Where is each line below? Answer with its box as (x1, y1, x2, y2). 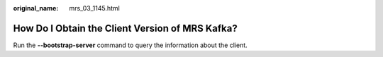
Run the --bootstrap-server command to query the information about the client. (13, 41, 248, 49)
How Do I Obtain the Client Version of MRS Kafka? (13, 22, 238, 34)
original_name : (13, 4, 59, 12)
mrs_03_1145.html (69, 4, 120, 12)
